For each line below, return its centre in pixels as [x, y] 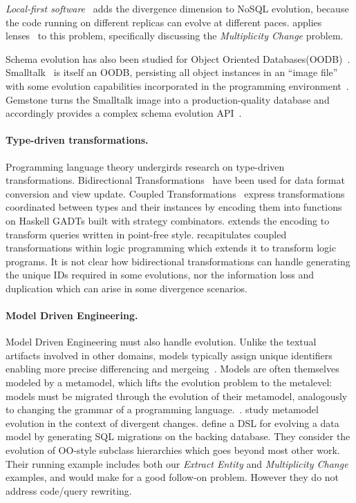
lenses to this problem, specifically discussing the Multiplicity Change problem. [175, 36]
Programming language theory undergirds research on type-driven [145, 166]
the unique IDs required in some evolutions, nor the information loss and [160, 275]
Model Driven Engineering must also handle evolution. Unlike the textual [161, 342]
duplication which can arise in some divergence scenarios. [127, 288]
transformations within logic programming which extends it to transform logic [171, 248]
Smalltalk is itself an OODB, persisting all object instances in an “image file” [172, 72]
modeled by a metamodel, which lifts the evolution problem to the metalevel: [169, 382]
